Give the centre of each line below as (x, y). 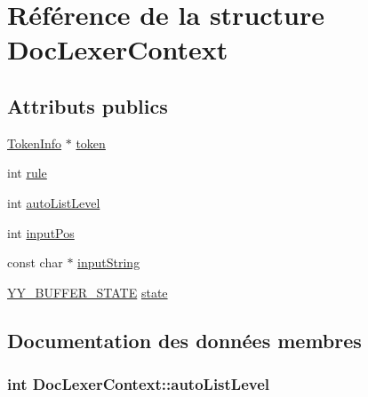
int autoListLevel (54, 202)
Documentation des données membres (184, 340)
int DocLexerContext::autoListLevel (139, 384)
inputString (109, 262)
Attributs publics (88, 105)
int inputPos (41, 232)
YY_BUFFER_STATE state (88, 292)
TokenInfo (35, 143)
